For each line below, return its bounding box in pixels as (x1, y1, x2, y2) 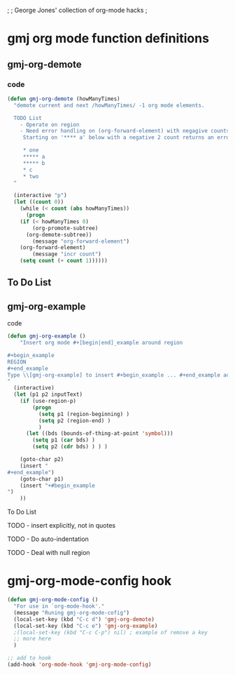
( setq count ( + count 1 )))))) (20, 258, 108, 265)
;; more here (13, 635, 52, 643)
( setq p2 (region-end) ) (38, 417, 111, 424)
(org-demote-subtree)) (25, 231, 92, 238)
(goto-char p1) (20, 475, 64, 483)
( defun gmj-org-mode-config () (7, 596, 99, 603)
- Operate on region (20, 121, 80, 128)
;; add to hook (7, 655, 52, 662)
